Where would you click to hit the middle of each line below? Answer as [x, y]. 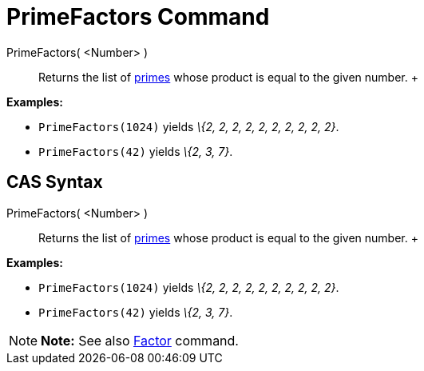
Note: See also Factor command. [140, 340]
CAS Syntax [55, 182]
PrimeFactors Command [138, 17]
